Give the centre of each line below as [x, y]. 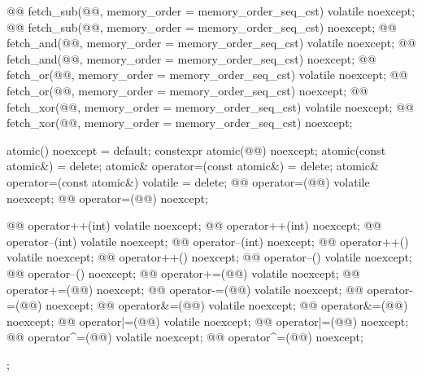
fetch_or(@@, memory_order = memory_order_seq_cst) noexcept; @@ [187, 90]
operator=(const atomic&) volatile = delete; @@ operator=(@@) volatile [188, 181]
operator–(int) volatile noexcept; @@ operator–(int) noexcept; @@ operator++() [208, 241]
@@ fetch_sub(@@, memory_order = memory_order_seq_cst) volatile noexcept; [211, 11]
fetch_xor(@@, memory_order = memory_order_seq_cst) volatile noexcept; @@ [210, 106]
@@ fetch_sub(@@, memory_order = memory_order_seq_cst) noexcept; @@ [202, 26]
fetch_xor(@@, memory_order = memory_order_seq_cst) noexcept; [180, 123]
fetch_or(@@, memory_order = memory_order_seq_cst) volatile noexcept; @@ [207, 75]
